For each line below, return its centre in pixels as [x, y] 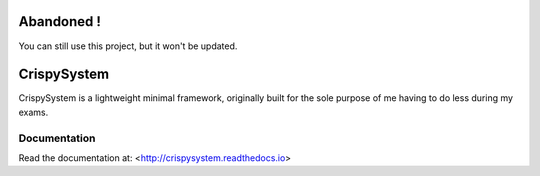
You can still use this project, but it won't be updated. [128, 46]
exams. [33, 112]
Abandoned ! [60, 21]
